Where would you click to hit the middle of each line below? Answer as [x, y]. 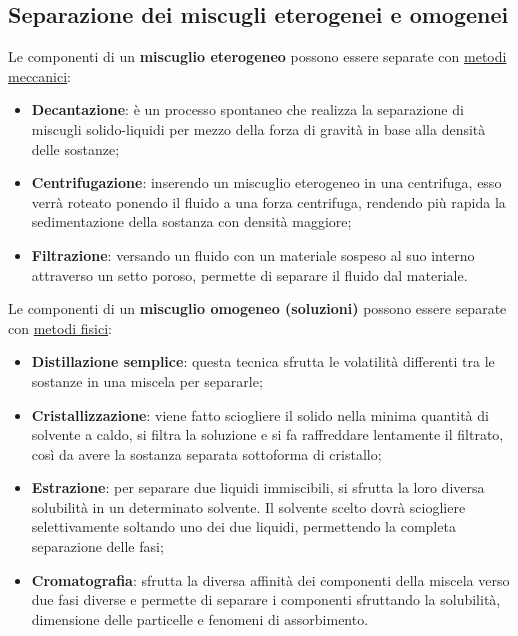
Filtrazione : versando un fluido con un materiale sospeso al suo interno [253, 254]
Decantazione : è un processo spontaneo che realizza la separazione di [247, 109]
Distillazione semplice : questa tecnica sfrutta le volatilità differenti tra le [263, 361]
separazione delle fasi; [97, 546]
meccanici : [39, 75]
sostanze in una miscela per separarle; [147, 380]
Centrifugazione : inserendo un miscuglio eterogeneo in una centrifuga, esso [266, 182]
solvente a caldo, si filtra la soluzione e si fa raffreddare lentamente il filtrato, [267, 434]
